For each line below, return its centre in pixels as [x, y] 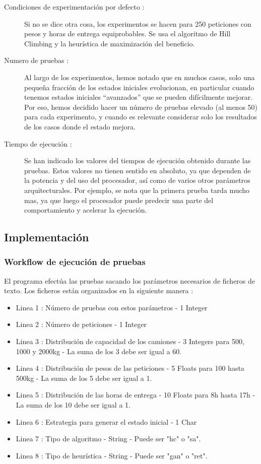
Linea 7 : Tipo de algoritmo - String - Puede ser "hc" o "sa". [108, 439]
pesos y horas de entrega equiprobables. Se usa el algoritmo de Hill [127, 34]
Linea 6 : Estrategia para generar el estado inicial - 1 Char [106, 421]
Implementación [47, 237]
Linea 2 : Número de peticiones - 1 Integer [81, 324]
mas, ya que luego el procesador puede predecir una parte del [119, 200]
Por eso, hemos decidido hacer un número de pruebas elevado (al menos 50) [141, 107]
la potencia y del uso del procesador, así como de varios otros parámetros [137, 180]
